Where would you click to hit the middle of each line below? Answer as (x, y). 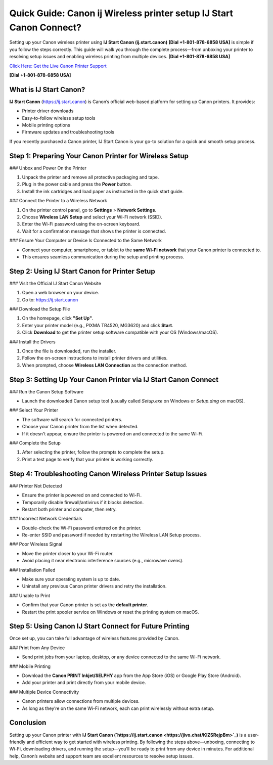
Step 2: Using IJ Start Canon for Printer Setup (82, 271)
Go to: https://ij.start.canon (50, 300)
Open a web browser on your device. (61, 293)
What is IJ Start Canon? (47, 89)
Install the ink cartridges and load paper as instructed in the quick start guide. (103, 191)
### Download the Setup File (40, 309)
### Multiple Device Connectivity (44, 692)
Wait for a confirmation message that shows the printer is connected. (94, 231)
